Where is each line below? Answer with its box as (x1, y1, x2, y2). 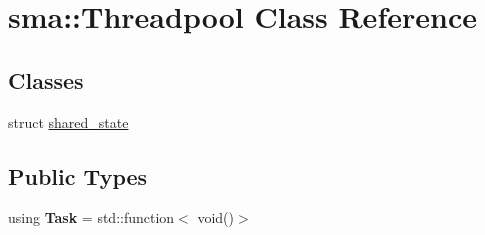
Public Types (8, 160, 148, 191)
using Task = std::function (8, 207, 175, 228)
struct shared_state (8, 111, 129, 132)
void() (197, 207, 235, 228)
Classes (8, 64, 84, 95)
